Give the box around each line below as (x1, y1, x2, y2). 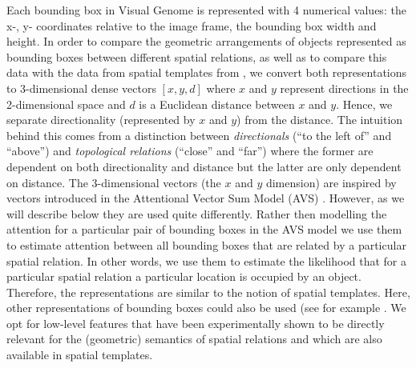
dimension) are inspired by (265, 174, 397, 190)
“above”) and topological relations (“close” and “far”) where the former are (6, 142, 374, 159)
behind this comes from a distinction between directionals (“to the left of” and (6, 126, 392, 143)
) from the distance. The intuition (236, 111, 403, 128)
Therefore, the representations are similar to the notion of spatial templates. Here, (6, 283, 410, 300)
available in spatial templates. (6, 346, 153, 363)
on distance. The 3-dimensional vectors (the (6, 174, 221, 190)
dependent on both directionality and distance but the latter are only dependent (6, 158, 402, 174)
